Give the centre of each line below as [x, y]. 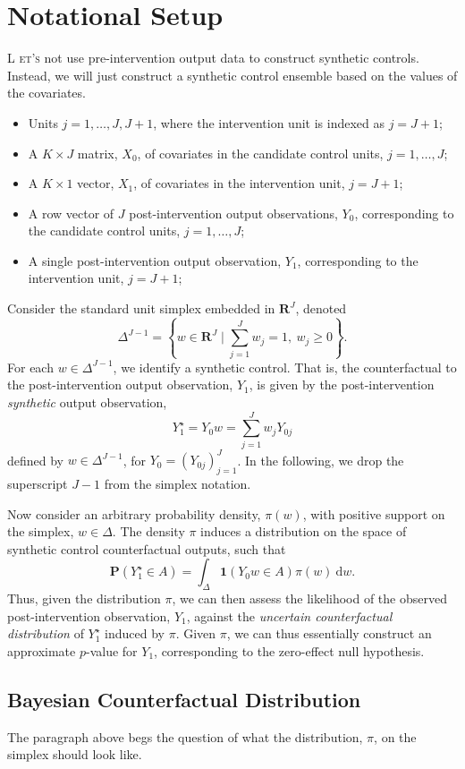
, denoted [321, 308]
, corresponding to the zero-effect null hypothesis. [289, 650]
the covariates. [46, 93]
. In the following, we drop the [321, 460]
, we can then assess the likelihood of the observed [309, 598]
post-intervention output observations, [233, 213]
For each [30, 367]
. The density [148, 531]
